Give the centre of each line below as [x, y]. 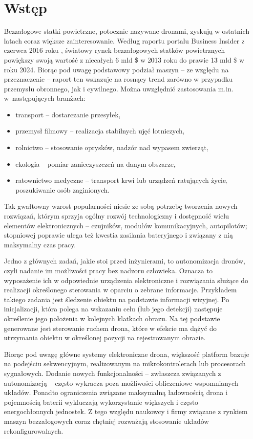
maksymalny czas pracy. [40, 244]
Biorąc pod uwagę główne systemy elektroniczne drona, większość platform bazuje [126, 354]
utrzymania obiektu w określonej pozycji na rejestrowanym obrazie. [105, 338]
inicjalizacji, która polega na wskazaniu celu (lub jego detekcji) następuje [113, 309]
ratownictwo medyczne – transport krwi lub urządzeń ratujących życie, [122, 180]
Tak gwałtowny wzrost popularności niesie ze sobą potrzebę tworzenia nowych [121, 206]
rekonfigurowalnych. [34, 430]
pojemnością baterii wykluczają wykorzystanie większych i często [101, 402]
